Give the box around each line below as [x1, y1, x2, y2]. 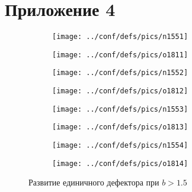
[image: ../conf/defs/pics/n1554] [52, 141, 188, 150]
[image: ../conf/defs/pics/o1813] [52, 123, 188, 132]
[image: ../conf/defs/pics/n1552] [52, 69, 188, 77]
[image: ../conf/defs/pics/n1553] [52, 105, 188, 113]
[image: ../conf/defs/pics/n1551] [52, 32, 188, 41]
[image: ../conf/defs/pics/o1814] [52, 159, 188, 168]
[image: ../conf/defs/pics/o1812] [52, 87, 188, 96]
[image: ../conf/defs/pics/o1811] [52, 50, 188, 59]
